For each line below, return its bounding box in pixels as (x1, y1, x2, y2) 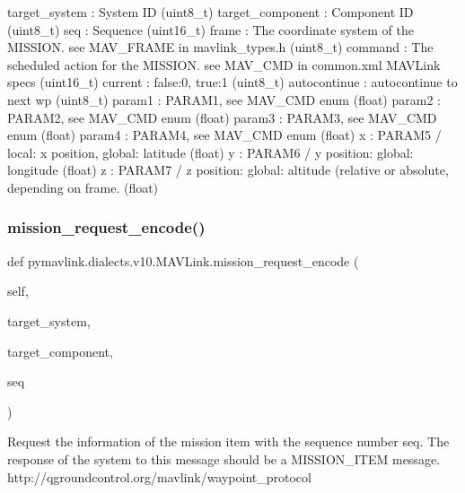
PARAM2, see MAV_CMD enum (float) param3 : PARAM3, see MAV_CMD (7, 108, 437, 126)
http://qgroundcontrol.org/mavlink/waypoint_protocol (7, 467, 311, 486)
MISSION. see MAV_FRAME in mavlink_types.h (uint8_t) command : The (7, 38, 434, 56)
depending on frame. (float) (7, 177, 159, 196)
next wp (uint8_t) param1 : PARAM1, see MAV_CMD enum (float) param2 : (7, 90, 441, 108)
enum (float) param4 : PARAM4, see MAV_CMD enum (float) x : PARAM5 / (7, 125, 442, 144)
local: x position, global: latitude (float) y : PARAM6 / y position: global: (7, 143, 414, 161)
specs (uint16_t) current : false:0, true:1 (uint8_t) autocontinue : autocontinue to (7, 73, 458, 91)
